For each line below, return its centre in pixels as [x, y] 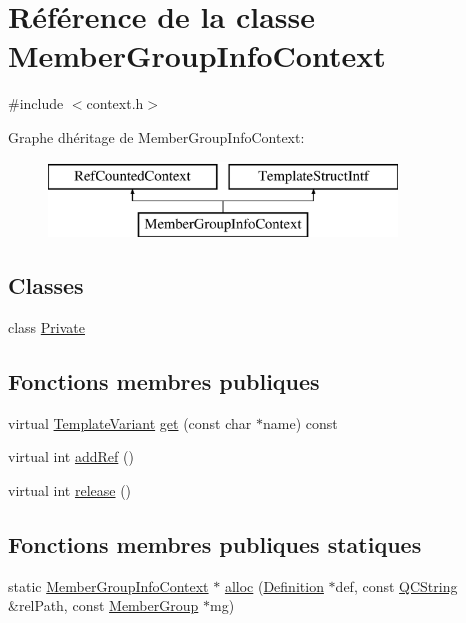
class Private [46, 326]
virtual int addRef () [71, 456]
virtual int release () [70, 489]
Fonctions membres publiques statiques [215, 543]
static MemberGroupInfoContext [108, 585]
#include [36, 103]
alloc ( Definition [274, 585]
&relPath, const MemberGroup [103, 605]
